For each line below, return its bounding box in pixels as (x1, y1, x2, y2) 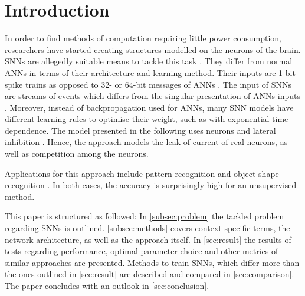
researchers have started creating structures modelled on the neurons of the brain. (5, 43, 301, 55)
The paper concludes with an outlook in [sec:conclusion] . (5, 279, 209, 291)
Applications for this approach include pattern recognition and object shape (5, 167, 279, 179)
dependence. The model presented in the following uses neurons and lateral (5, 124, 276, 136)
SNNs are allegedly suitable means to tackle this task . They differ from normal (5, 55, 293, 67)
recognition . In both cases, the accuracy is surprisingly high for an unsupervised (5, 179, 297, 191)
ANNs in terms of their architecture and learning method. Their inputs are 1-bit (5, 66, 296, 78)
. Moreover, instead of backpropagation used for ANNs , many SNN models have (5, 101, 294, 113)
